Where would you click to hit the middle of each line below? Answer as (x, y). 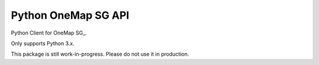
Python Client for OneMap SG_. (49, 33)
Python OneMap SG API (70, 15)
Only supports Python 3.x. (43, 43)
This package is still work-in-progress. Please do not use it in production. (100, 54)
